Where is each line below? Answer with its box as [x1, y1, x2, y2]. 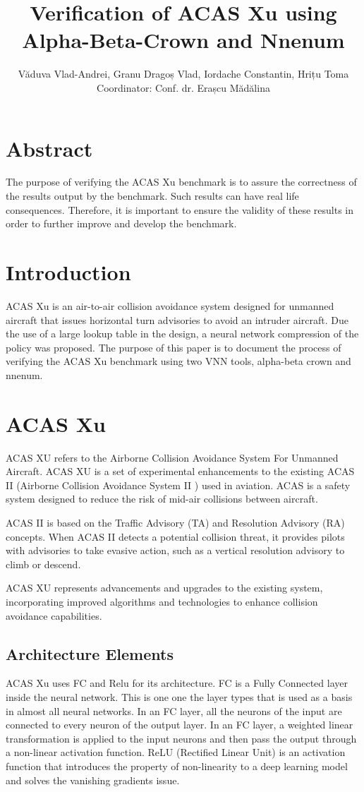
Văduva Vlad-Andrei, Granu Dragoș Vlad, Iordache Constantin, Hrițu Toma [18, 66, 349, 81]
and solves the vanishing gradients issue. [6, 772, 180, 787]
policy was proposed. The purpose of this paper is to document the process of [6, 340, 341, 354]
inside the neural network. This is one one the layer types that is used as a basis [6, 689, 353, 704]
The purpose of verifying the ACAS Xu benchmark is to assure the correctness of [6, 174, 357, 189]
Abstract [6, 133, 93, 162]
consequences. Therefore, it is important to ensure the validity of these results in [6, 202, 354, 217]
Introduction [6, 258, 131, 286]
